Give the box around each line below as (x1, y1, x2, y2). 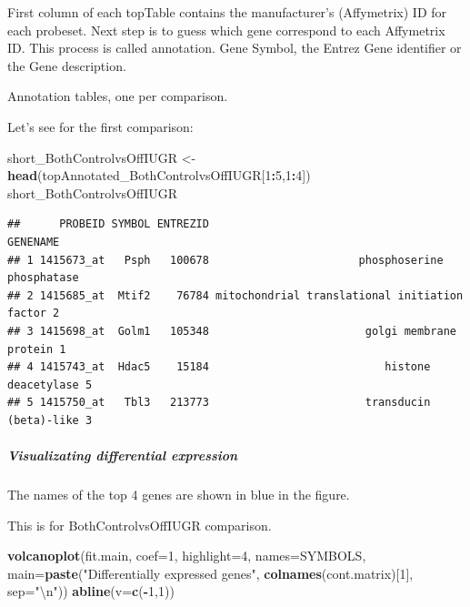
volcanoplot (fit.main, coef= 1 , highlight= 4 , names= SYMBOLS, (7, 546, 366, 565)
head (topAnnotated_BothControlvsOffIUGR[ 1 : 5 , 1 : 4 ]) (7, 166, 311, 185)
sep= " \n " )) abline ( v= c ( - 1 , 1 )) (7, 582, 175, 601)
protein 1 (7, 342, 66, 356)
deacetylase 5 (7, 378, 93, 391)
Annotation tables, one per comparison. (7, 86, 228, 106)
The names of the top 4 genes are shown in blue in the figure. (7, 485, 350, 504)
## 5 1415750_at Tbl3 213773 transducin (7, 396, 431, 410)
